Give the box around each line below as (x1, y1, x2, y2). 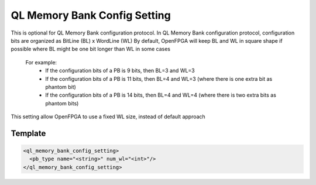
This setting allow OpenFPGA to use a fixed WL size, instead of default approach (11, 113, 206, 120)
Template (11, 128, 46, 138)
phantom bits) (45, 100, 79, 107)
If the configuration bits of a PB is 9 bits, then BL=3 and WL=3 (45, 67, 195, 74)
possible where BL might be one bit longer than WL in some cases (11, 46, 171, 53)
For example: (25, 59, 57, 66)
